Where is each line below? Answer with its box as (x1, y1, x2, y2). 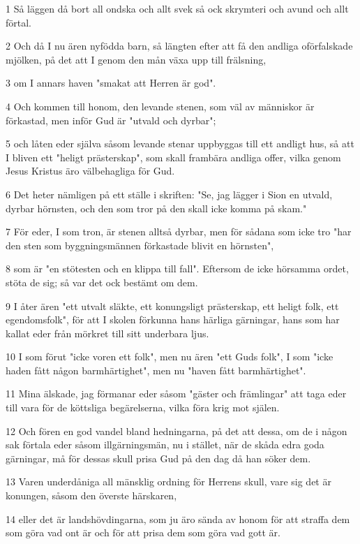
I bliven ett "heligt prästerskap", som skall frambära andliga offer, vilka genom (6, 149, 341, 164)
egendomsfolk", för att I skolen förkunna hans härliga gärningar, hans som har (6, 312, 340, 327)
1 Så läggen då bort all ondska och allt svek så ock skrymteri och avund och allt (6, 1, 349, 15)
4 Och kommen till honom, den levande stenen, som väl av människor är (6, 98, 315, 113)
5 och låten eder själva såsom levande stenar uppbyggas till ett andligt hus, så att (6, 136, 354, 151)
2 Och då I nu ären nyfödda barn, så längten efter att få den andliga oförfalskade (6, 38, 353, 53)
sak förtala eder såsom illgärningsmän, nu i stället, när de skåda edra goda (6, 437, 324, 452)
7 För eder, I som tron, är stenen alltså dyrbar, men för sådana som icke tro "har (6, 224, 352, 239)
